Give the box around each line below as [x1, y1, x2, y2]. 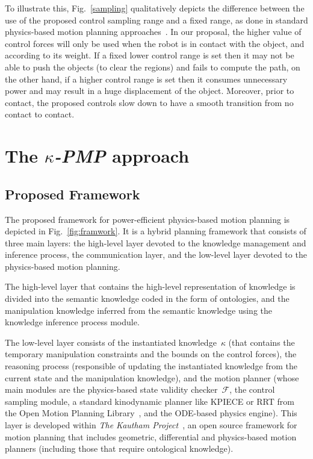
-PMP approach [54, 143, 190, 169]
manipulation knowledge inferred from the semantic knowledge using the [5, 304, 273, 316]
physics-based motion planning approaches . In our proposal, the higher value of [5, 25, 302, 38]
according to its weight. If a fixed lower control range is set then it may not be [5, 49, 294, 61]
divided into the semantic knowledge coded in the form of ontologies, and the [5, 292, 290, 305]
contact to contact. [5, 108, 75, 120]
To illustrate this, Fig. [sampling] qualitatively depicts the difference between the [5, 2, 305, 14]
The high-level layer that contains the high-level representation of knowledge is [5, 280, 296, 293]
